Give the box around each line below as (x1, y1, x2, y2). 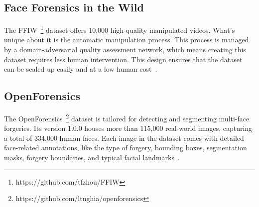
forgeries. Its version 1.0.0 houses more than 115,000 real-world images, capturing (4, 123, 253, 133)
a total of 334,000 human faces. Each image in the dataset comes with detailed (4, 132, 244, 143)
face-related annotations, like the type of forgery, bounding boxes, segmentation (4, 142, 247, 153)
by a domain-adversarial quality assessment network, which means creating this (4, 44, 246, 55)
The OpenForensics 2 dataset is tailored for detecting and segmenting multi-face (4, 112, 250, 123)
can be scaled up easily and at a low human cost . (4, 64, 157, 74)
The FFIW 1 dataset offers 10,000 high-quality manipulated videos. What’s (4, 23, 235, 35)
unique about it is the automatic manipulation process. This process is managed (4, 34, 249, 45)
